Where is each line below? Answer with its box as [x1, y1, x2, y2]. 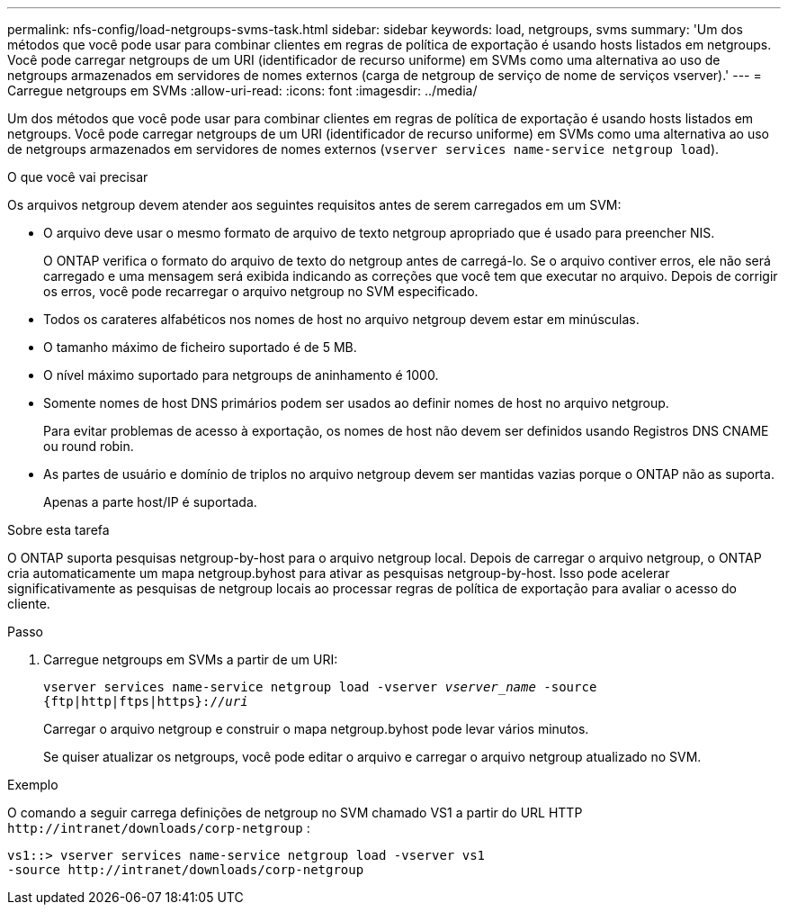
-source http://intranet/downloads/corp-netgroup [7, 862, 364, 877]
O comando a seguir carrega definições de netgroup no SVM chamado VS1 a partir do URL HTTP [7, 805, 583, 820]
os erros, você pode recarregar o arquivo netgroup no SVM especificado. [43, 284, 479, 299]
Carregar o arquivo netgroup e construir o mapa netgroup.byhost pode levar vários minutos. [43, 721, 589, 736]
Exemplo [7, 777, 58, 792]
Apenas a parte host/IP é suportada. [43, 494, 257, 510]
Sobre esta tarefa [7, 522, 110, 537]
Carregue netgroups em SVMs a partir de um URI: [43, 652, 338, 667]
